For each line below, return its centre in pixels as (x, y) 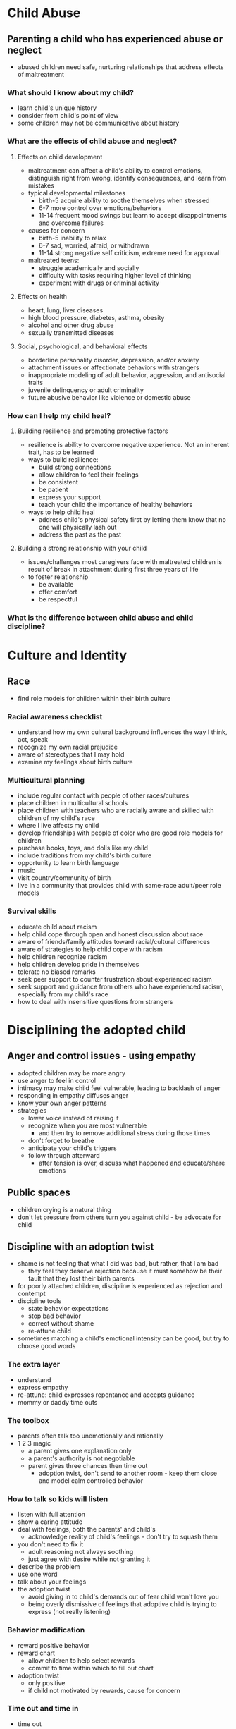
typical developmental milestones (76, 193)
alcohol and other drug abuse (71, 325)
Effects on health (42, 296)
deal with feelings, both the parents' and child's (87, 1529)
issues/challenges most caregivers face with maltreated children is (125, 561)
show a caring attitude (50, 1522)
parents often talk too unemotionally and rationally (90, 1436)
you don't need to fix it (50, 1544)
